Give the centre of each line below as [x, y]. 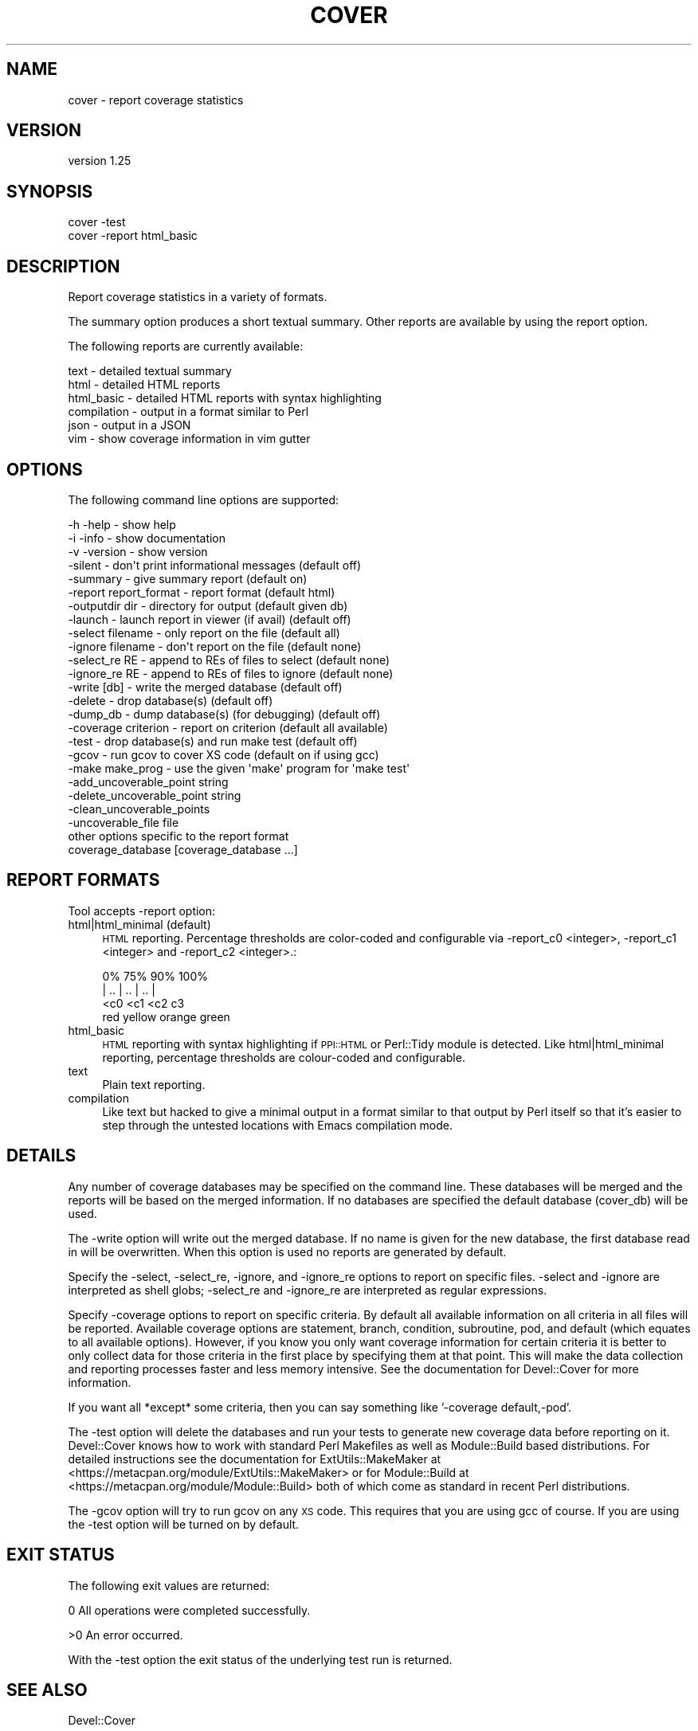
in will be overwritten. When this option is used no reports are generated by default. [287, 1251]
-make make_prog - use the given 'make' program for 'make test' [239, 768]
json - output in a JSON [129, 425]
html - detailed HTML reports [144, 385]
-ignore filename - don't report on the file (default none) [215, 646]
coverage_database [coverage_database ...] [183, 849]
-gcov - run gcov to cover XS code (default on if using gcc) [224, 754]
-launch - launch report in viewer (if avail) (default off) [210, 619]
